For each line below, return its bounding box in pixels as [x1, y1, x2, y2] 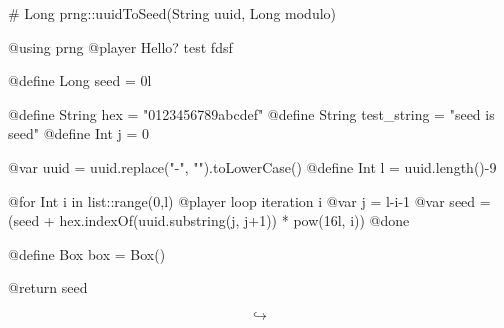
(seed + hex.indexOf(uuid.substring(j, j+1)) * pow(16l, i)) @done [8, 210, 410, 231]
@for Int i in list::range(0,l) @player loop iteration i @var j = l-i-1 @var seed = [8, 190, 491, 211]
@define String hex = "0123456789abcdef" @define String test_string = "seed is [8, 103, 495, 124]
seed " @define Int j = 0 [8, 123, 150, 144]
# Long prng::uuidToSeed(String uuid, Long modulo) [8, 3, 337, 23]
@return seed [8, 277, 88, 298]
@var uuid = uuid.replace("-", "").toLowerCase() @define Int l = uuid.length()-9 [8, 156, 497, 177]
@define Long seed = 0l [8, 70, 152, 91]
